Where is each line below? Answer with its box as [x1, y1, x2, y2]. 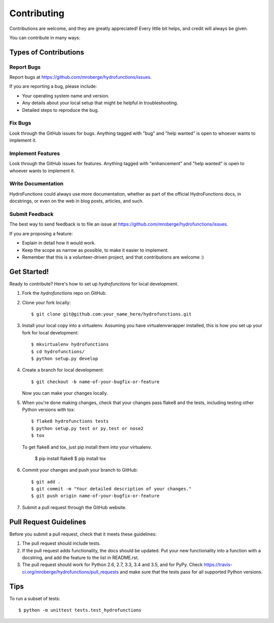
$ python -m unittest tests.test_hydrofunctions [18, 607, 142, 613]
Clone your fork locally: [22, 299, 71, 305]
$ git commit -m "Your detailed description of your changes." [31, 486, 192, 492]
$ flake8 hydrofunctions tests [31, 418, 109, 424]
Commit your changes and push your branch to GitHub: [22, 467, 138, 473]
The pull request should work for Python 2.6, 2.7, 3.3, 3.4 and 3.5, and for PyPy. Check [22, 562, 203, 568]
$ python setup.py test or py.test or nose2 [31, 425, 144, 431]
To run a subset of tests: [9, 595, 60, 602]
